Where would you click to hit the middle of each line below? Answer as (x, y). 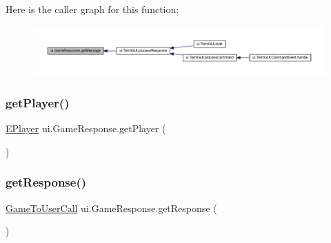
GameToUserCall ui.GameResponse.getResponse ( (111, 208)
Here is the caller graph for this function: (92, 9)
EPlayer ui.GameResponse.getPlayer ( (86, 128)
